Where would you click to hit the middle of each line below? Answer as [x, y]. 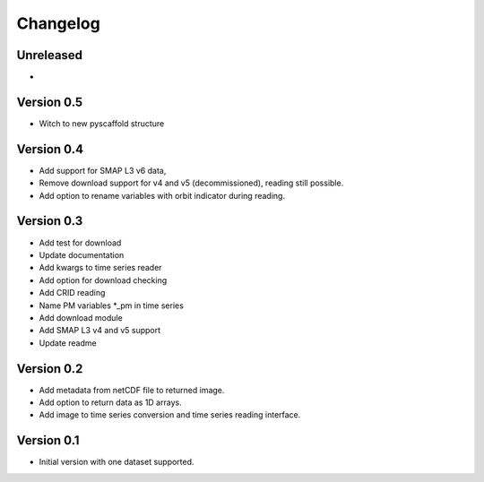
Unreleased [50, 55]
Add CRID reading [72, 293]
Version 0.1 [48, 440]
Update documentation [82, 254]
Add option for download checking [103, 280]
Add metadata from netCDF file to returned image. [132, 390]
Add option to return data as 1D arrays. [111, 402]
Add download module [81, 317]
